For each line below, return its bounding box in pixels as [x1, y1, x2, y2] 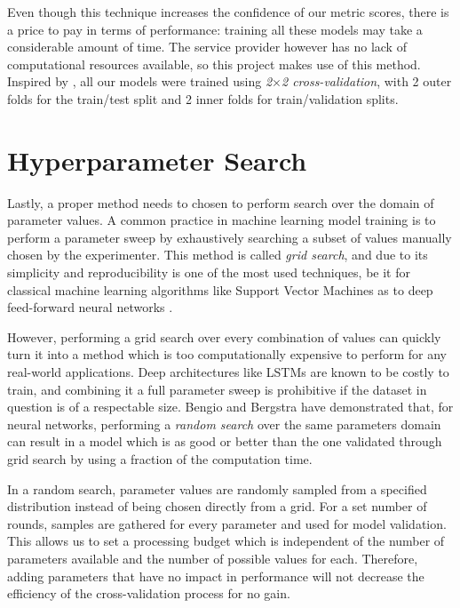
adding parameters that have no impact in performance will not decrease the [7, 566, 424, 585]
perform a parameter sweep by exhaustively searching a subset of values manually [7, 228, 452, 246]
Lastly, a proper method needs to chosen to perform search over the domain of [7, 193, 434, 212]
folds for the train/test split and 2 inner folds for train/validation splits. [7, 89, 399, 108]
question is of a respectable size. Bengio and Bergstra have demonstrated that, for [7, 397, 454, 416]
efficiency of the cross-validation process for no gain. [7, 584, 290, 603]
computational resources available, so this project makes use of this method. [7, 54, 421, 73]
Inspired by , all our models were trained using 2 [7, 72, 273, 91]
